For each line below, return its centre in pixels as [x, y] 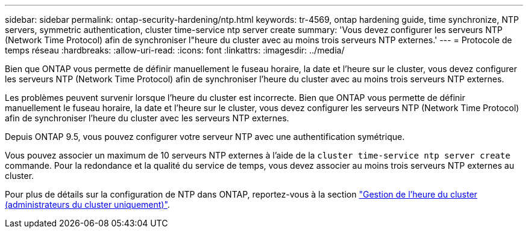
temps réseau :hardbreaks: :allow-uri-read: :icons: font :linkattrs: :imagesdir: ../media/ [175, 50]
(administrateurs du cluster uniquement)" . [87, 204]
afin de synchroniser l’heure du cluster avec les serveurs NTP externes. [147, 118]
